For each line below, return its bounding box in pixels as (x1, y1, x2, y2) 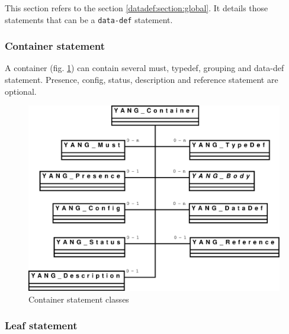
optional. (5, 85, 37, 97)
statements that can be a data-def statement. (5, 13, 173, 25)
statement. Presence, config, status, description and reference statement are (5, 73, 278, 86)
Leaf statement (5, 318, 78, 333)
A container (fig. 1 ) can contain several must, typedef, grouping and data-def (5, 62, 284, 74)
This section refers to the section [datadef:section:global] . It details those (5, 2, 268, 14)
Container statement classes (28, 293, 129, 305)
